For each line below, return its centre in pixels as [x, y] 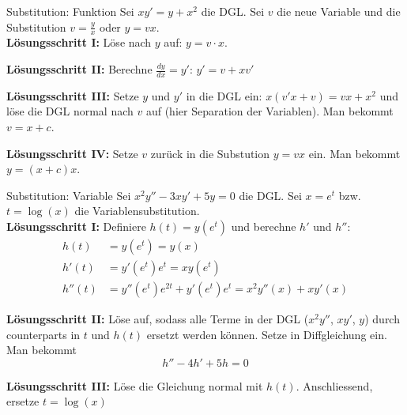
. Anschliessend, [334, 385]
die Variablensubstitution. [137, 211]
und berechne [264, 226]
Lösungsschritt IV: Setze [72, 153]
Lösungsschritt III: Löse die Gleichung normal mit [135, 385]
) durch [382, 319]
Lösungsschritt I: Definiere [76, 226]
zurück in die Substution [210, 153]
